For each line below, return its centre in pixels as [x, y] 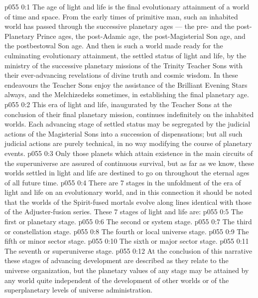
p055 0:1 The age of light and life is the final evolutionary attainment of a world [127, 6]
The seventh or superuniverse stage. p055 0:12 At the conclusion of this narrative [129, 250]
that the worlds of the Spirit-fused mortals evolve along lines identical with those [128, 202]
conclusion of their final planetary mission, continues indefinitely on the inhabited [129, 114]
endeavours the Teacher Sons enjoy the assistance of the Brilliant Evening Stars [126, 84]
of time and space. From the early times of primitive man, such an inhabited [121, 16]
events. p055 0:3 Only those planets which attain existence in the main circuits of [129, 153]
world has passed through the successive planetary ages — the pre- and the [120, 26]
